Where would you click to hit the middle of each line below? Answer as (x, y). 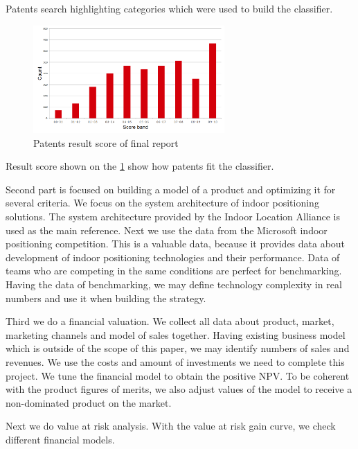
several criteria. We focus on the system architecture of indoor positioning (162, 203)
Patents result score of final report (106, 142)
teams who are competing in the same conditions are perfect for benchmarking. (174, 271)
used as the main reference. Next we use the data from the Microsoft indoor (167, 230)
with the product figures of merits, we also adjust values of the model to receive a (179, 389)
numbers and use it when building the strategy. (106, 298)
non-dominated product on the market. (89, 402)
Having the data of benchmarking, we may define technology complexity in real (174, 284)
